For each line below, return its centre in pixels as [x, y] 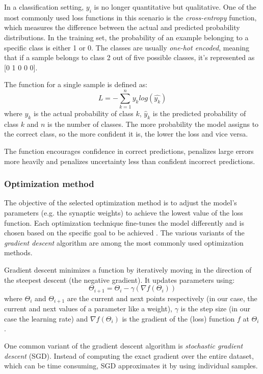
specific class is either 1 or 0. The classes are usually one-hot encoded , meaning [127, 47]
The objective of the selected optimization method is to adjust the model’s [121, 203]
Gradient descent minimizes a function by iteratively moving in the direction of [128, 270]
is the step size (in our [215, 309]
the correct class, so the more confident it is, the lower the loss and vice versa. [126, 134]
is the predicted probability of [199, 113]
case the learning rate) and [46, 318]
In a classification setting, [44, 7]
